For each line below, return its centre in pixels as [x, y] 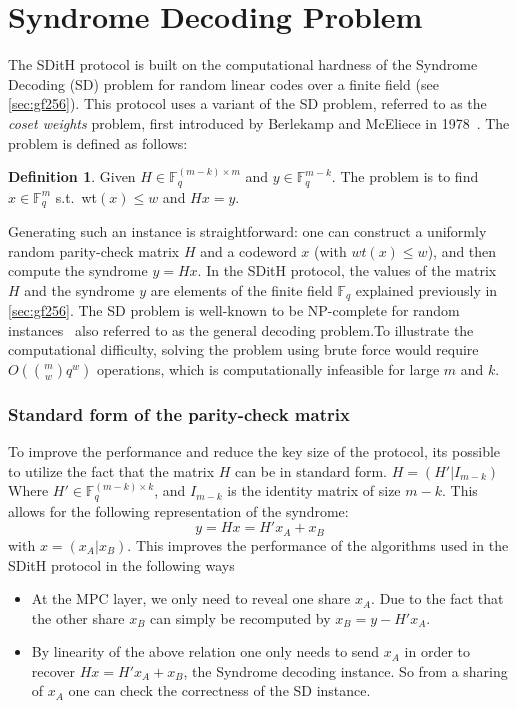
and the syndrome [79, 289]
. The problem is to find [405, 176]
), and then [462, 250]
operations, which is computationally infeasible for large [268, 369]
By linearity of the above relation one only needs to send [205, 651]
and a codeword [248, 250]
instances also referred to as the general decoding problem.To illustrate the [241, 329]
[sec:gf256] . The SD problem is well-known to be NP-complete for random [234, 310]
